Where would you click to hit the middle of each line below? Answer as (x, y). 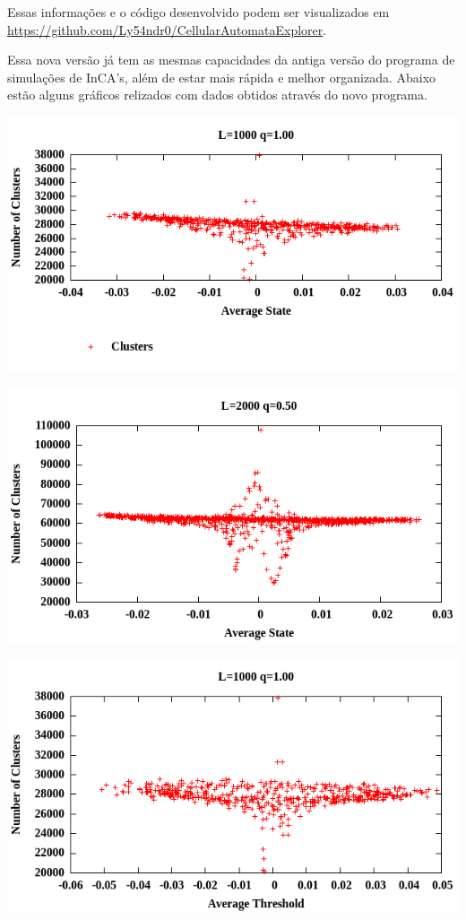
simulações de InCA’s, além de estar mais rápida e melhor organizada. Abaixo (222, 77)
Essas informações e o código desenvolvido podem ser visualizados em (198, 12)
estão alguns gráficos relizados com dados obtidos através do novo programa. (217, 95)
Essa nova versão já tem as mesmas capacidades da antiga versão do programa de (231, 60)
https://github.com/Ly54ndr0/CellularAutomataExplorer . (167, 29)
